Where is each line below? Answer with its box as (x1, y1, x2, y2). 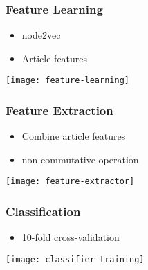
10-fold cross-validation (21, 230, 120, 244)
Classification (6, 203, 81, 220)
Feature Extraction (6, 101, 113, 118)
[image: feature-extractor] (6, 177, 135, 187)
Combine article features (21, 129, 126, 143)
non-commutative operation (21, 152, 139, 166)
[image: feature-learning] (6, 75, 129, 86)
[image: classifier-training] (6, 254, 145, 264)
